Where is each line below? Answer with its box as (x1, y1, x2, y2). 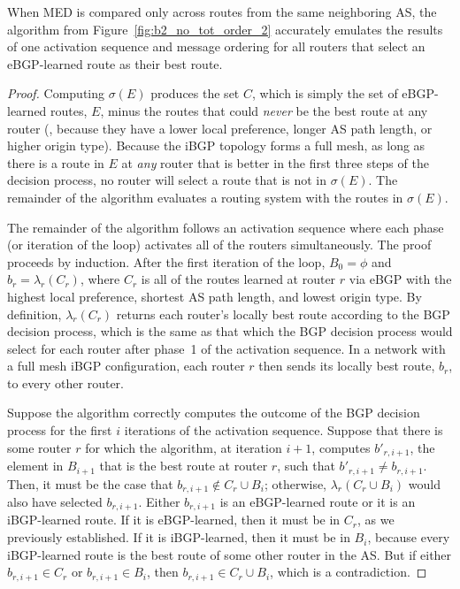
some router (7, 438, 72, 456)
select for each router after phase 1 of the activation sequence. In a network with (7, 339, 446, 357)
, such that (277, 456, 335, 475)
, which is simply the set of (251, 84, 398, 103)
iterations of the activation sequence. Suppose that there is (124, 421, 443, 440)
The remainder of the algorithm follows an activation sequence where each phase (7, 218, 444, 236)
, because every (367, 528, 450, 547)
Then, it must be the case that (7, 474, 173, 493)
